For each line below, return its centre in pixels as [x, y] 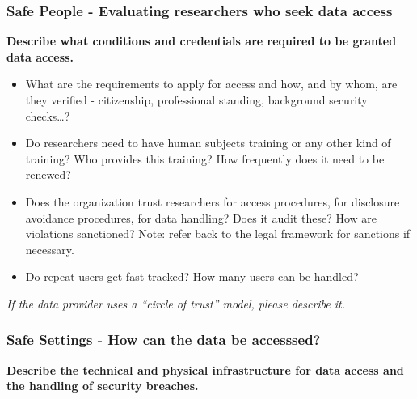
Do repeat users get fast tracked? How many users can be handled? [192, 276]
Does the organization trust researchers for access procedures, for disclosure [213, 201]
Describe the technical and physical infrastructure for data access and [205, 369]
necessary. [50, 249]
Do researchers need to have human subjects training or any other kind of [208, 143]
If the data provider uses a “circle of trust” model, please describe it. [176, 303]
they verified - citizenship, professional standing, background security [196, 100]
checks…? [48, 115]
